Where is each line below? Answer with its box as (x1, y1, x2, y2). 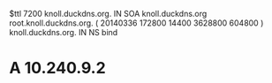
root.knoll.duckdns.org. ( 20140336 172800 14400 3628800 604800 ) (9, 18, 264, 28)
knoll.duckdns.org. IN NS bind (9, 27, 118, 37)
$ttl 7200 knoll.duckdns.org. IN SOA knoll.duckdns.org (9, 9, 208, 19)
